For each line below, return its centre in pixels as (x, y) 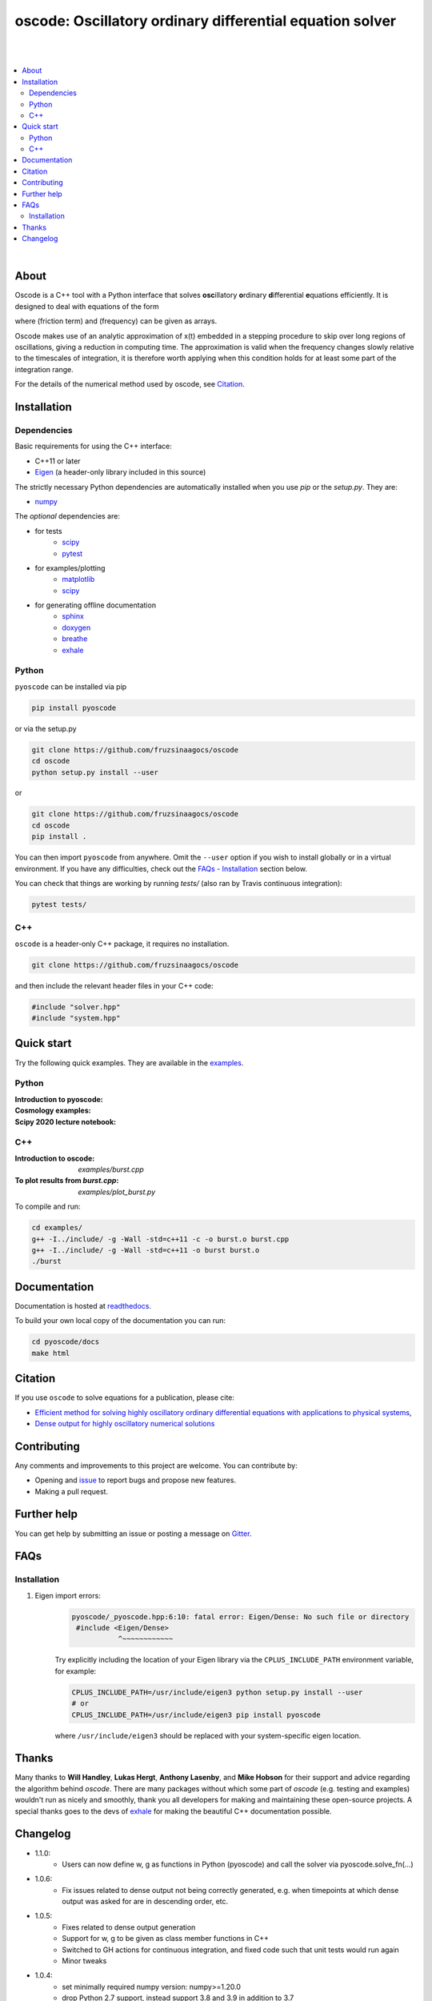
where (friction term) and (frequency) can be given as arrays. (116, 321)
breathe (75, 639)
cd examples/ (57, 1228)
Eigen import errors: (68, 1595)
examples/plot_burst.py (117, 1192)
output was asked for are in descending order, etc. (145, 1902)
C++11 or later (58, 461)
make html (51, 1353)
